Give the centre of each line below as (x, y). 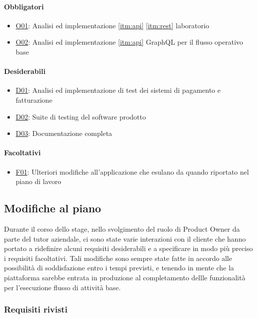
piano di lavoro (38, 181)
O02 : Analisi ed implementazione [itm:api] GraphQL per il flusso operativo (129, 42)
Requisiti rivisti (36, 309)
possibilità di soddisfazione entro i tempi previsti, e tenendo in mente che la (119, 268)
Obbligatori (24, 6)
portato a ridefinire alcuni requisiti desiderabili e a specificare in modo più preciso (128, 248)
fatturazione (34, 99)
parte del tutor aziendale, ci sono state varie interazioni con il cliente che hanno (125, 238)
